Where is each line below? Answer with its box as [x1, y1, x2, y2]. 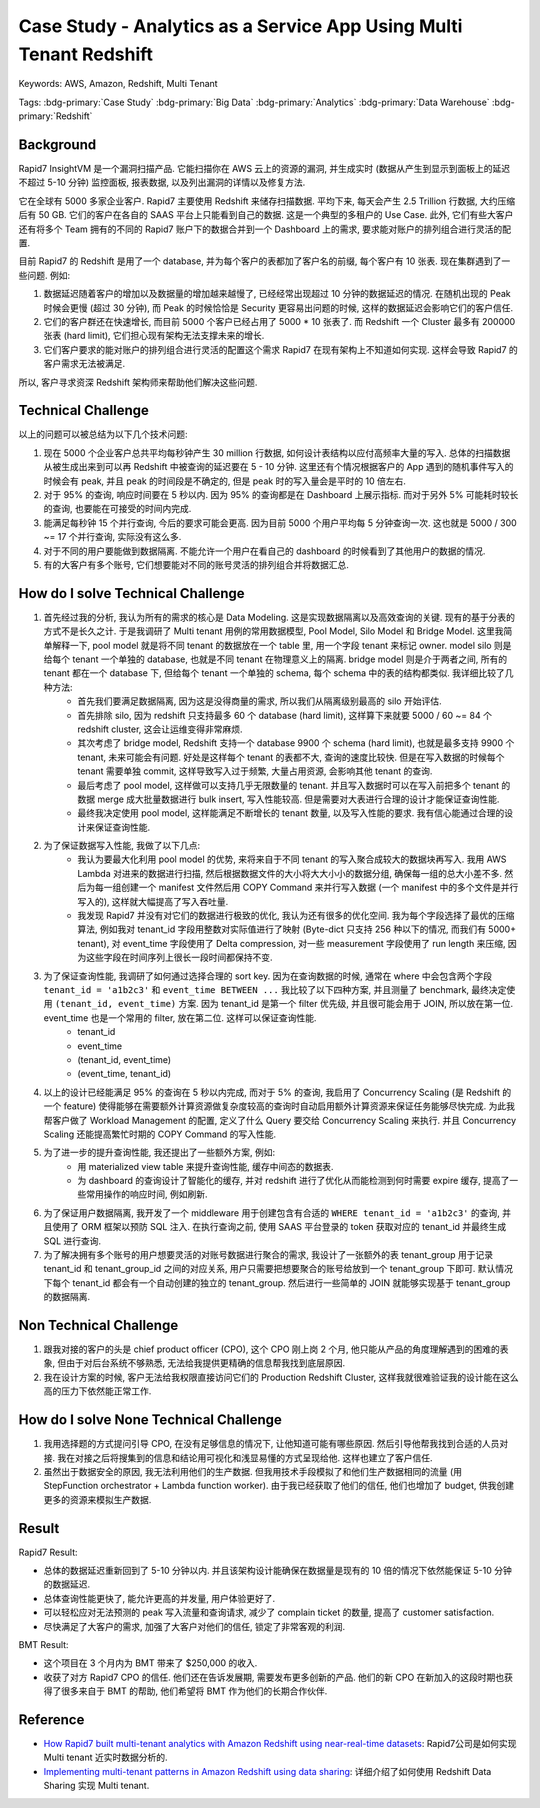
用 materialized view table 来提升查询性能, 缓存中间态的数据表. [77, 1160, 334, 1172]
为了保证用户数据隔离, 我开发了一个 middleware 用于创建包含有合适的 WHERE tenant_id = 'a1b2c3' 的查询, [43, 1206, 500, 1219]
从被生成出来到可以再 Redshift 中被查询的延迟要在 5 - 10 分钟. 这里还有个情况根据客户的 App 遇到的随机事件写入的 [43, 461, 514, 473]
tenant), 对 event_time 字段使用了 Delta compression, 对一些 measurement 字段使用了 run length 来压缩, [77, 937, 506, 949]
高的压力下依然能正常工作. [43, 1385, 152, 1397]
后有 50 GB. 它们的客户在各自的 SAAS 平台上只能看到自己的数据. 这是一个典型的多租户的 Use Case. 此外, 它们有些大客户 [18, 209, 514, 221]
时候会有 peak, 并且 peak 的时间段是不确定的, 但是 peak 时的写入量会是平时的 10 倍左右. [43, 475, 407, 487]
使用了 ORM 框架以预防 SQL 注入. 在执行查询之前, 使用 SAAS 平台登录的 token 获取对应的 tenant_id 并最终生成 [51, 1221, 507, 1233]
